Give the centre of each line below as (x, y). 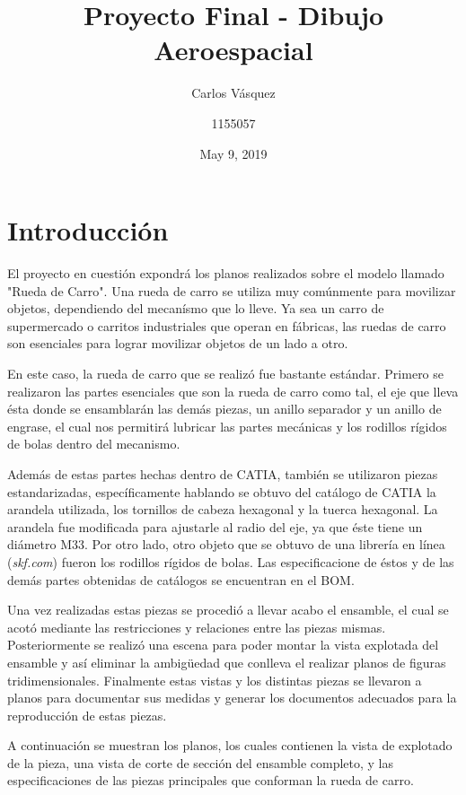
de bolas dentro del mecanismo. (94, 444)
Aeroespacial (233, 50)
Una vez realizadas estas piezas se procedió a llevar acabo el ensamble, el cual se (228, 610)
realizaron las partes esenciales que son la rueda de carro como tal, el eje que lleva (233, 391)
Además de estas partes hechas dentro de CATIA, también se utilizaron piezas (223, 473)
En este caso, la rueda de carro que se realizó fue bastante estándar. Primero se (226, 373)
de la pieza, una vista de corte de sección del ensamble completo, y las (200, 762)
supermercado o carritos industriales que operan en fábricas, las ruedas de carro (227, 325)
